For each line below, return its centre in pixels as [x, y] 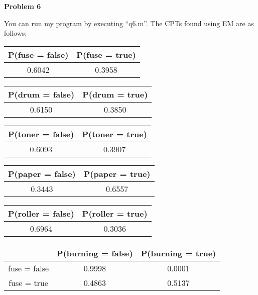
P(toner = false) [41, 134]
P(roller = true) [115, 213]
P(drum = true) [115, 94]
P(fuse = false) [38, 54]
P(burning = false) [95, 253]
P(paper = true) [117, 173]
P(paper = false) [42, 173]
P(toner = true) [114, 134]
